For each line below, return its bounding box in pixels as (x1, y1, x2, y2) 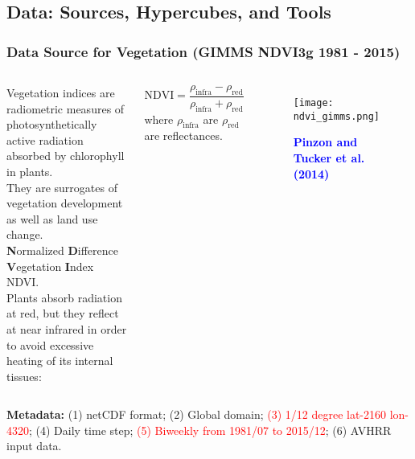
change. (6, 226, 43, 243)
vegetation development (6, 195, 123, 211)
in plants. (6, 162, 53, 179)
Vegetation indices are (6, 84, 115, 100)
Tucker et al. (293, 149, 365, 166)
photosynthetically (6, 116, 97, 133)
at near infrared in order (6, 320, 127, 337)
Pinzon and (293, 133, 358, 150)
